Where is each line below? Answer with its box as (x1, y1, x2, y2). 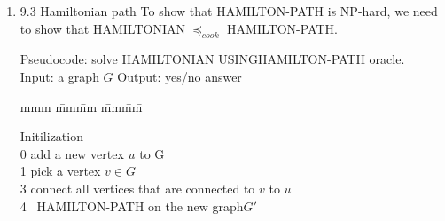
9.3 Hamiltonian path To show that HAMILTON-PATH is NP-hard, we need (20, 2, 438, 20)
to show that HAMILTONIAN (20, 19, 185, 37)
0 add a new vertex (20, 144, 124, 162)
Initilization (20, 127, 83, 146)
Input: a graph (20, 67, 99, 85)
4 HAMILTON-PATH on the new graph (20, 196, 244, 215)
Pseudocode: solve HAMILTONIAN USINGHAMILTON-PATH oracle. (20, 50, 405, 68)
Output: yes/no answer (117, 67, 242, 85)
